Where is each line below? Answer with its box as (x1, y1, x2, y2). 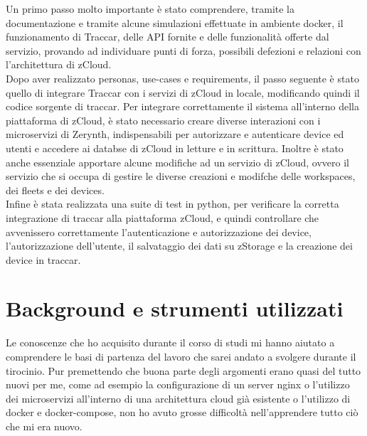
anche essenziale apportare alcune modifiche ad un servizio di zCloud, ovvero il (6, 154, 349, 169)
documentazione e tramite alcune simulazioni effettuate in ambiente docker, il (6, 15, 344, 30)
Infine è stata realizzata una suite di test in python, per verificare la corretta (6, 196, 339, 211)
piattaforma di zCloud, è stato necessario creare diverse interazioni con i (6, 112, 321, 127)
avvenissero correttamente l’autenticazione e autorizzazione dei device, (6, 224, 312, 239)
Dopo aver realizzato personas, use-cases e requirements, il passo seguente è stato (6, 70, 359, 85)
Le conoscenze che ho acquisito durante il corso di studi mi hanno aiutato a (6, 335, 335, 350)
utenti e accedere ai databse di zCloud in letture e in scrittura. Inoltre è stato (6, 140, 344, 155)
